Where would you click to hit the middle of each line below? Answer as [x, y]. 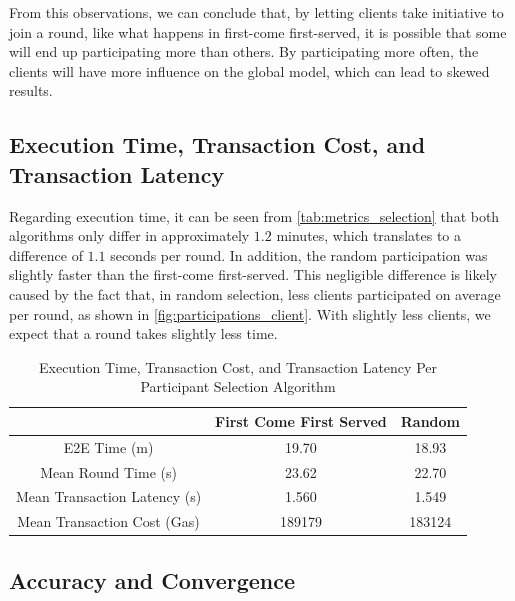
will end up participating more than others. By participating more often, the [244, 51]
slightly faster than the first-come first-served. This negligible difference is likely [253, 274]
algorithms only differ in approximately [129, 235]
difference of [46, 254]
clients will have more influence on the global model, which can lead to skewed [249, 70]
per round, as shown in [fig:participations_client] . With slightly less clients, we [250, 313]
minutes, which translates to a [369, 235]
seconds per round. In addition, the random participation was [299, 254]
